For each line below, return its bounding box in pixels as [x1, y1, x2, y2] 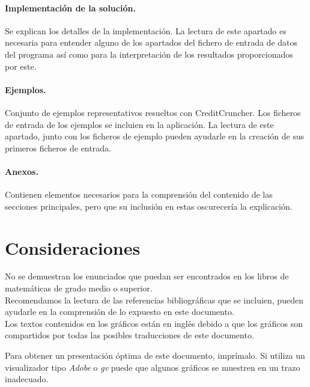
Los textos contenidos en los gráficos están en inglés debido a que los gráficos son [5, 317, 303, 329]
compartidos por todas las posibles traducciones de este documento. [5, 329, 254, 341]
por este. [5, 59, 37, 72]
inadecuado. [5, 373, 49, 385]
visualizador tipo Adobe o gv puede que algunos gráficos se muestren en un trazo [5, 361, 300, 373]
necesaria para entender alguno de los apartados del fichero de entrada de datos [5, 36, 298, 49]
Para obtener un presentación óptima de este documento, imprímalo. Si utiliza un [5, 349, 305, 362]
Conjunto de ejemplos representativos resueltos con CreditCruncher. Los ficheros [5, 106, 301, 118]
